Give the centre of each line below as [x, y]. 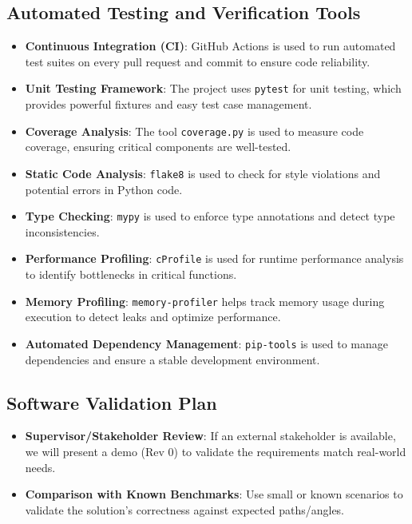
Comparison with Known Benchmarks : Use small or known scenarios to [214, 494]
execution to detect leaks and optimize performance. [153, 317]
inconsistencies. [62, 231]
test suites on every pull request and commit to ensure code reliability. [198, 61]
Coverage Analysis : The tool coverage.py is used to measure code [194, 131]
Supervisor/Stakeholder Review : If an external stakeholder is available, [210, 436]
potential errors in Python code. [104, 189]
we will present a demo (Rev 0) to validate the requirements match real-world [216, 451]
